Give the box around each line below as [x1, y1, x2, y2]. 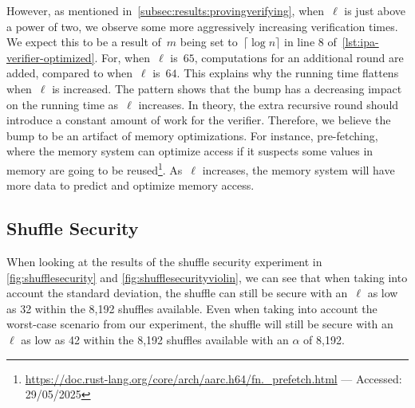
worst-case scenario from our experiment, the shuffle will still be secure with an [6, 316, 393, 332]
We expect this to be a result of [6, 33, 161, 50]
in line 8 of [283, 33, 337, 50]
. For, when [94, 49, 150, 65]
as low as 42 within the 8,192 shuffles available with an [21, 331, 289, 347]
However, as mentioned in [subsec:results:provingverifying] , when [6, 2, 325, 18]
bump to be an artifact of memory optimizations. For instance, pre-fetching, [6, 127, 378, 143]
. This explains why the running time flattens [176, 65, 399, 81]
